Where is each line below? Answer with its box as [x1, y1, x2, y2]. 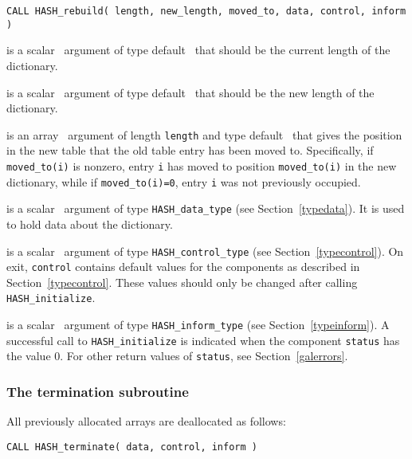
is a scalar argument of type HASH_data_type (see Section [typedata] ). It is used [6, 200, 405, 217]
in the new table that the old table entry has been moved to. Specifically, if [6, 142, 374, 159]
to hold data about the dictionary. [6, 215, 173, 232]
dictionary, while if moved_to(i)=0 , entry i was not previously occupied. [6, 173, 361, 190]
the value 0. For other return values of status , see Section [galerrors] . [6, 347, 348, 364]
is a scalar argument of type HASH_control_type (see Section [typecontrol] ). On [6, 242, 404, 259]
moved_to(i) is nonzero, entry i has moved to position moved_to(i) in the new [6, 157, 397, 174]
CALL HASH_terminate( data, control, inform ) [6, 441, 257, 453]
